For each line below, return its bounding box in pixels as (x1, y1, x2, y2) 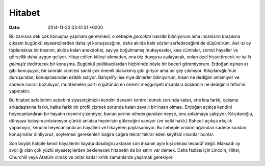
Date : (9, 24, 21, 30)
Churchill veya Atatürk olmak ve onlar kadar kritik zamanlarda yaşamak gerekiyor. (9, 154, 174, 160)
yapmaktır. (9, 88, 30, 94)
